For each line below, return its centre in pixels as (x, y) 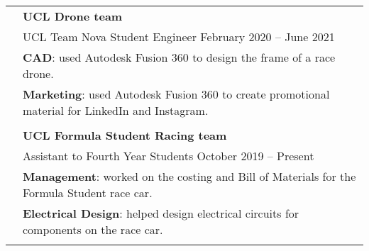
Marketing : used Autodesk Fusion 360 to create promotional (176, 94)
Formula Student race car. (88, 193)
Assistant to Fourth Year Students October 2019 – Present (169, 156)
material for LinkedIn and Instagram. (116, 110)
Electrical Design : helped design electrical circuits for (161, 213)
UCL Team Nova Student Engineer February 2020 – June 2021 (179, 37)
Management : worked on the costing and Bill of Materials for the (189, 176)
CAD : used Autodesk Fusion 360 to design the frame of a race (179, 57)
